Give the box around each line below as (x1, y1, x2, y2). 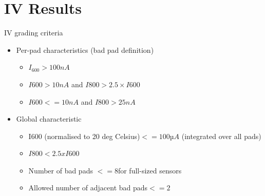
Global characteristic (16, 113, 82, 124)
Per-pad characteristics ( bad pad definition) (16, 44, 154, 55)
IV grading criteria (4, 27, 63, 38)
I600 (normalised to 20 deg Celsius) (28, 130, 140, 141)
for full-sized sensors (118, 165, 182, 175)
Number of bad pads (28, 165, 93, 175)
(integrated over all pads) (181, 130, 261, 141)
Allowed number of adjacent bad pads (28, 182, 148, 193)
